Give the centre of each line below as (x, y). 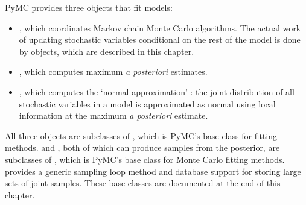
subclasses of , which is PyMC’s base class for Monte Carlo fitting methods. (145, 159)
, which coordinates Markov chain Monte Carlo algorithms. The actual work (160, 27)
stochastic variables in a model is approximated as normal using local (147, 103)
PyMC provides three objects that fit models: (89, 7)
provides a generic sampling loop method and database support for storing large (153, 171)
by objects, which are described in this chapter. (107, 51)
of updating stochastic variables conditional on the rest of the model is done (160, 39)
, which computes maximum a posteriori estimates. (113, 71)
